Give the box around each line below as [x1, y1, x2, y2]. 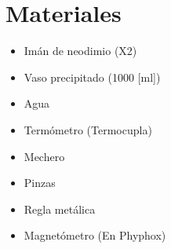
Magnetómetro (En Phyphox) [24, 227, 166, 244]
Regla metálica [24, 200, 96, 217]
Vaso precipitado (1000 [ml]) [24, 68, 161, 85]
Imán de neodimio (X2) [24, 42, 137, 59]
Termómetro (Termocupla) [24, 121, 152, 137]
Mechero [24, 148, 65, 164]
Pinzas [24, 174, 56, 191]
